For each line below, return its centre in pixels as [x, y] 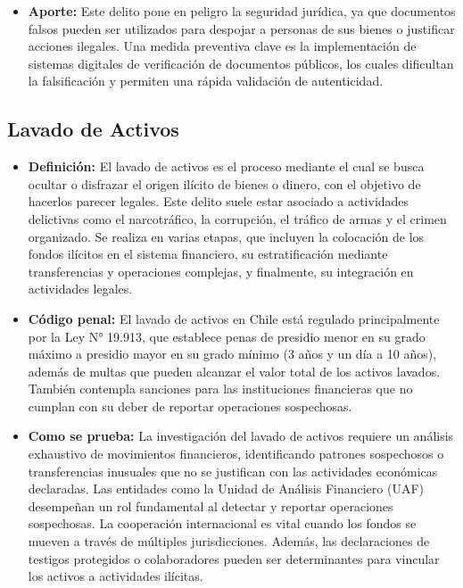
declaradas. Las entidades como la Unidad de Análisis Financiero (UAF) [226, 489]
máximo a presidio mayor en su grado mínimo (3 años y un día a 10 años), [232, 354]
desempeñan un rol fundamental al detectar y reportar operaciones [211, 505]
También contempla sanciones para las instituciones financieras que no [220, 389]
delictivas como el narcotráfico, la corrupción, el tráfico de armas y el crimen [237, 218]
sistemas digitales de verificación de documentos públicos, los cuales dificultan [241, 63]
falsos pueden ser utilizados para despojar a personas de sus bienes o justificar [241, 28]
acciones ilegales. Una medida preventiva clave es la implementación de [222, 46]
